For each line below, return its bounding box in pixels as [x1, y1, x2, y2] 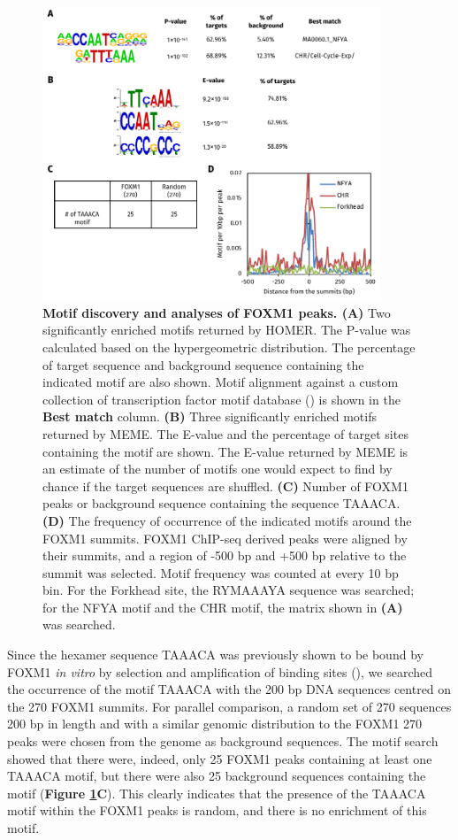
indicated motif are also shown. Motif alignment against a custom [42, 373, 399, 391]
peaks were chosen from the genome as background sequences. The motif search [7, 732, 439, 751]
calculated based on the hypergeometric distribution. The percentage [42, 337, 416, 356]
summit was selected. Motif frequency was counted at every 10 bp [42, 563, 399, 582]
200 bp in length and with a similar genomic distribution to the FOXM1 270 [7, 714, 423, 733]
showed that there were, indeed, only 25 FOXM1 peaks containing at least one [7, 749, 432, 767]
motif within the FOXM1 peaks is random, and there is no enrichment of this [7, 801, 427, 820]
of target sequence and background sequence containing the [42, 355, 364, 374]
